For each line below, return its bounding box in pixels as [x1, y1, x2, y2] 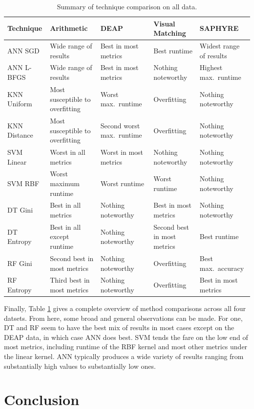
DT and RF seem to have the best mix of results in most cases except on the [4, 322, 234, 333]
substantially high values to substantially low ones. [4, 361, 156, 371]
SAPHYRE [199, 23, 239, 33]
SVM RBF [7, 178, 40, 188]
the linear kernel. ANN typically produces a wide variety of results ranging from [4, 351, 244, 361]
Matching [153, 28, 186, 38]
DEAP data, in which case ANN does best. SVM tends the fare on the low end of [4, 332, 248, 342]
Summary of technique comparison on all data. [57, 1, 197, 11]
